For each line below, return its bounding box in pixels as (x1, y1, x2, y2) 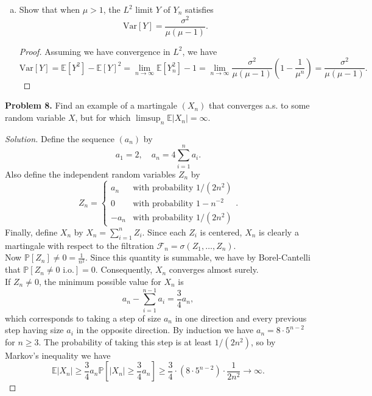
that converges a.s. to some (209, 99, 310, 112)
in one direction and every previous (175, 311, 307, 324)
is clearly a (259, 225, 299, 238)
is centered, (200, 225, 242, 238)
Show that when (19, 3, 80, 15)
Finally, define (5, 225, 58, 238)
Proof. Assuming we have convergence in (19, 45, 170, 57)
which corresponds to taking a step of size (5, 311, 161, 324)
